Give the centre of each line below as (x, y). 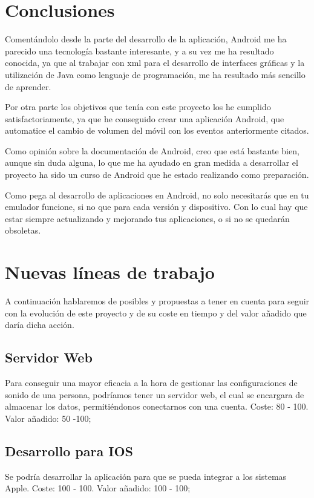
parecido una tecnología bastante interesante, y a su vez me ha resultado (139, 51)
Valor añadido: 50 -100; (48, 418)
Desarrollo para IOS (69, 450)
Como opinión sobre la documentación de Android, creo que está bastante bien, (152, 150)
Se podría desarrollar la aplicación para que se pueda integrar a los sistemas (146, 476)
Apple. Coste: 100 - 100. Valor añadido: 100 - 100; (98, 488)
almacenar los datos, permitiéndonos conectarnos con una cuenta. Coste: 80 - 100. (157, 406)
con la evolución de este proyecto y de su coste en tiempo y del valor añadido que (156, 313)
